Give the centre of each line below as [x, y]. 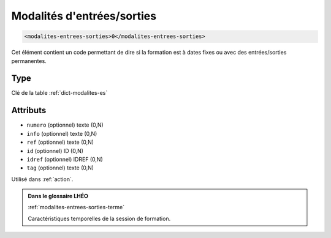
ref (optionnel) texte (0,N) [60, 142]
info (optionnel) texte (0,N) [62, 133]
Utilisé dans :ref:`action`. [42, 179]
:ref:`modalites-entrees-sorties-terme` [76, 207]
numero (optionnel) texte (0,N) [65, 125]
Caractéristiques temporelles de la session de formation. [99, 218]
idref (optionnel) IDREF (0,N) [65, 159]
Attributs [29, 110]
